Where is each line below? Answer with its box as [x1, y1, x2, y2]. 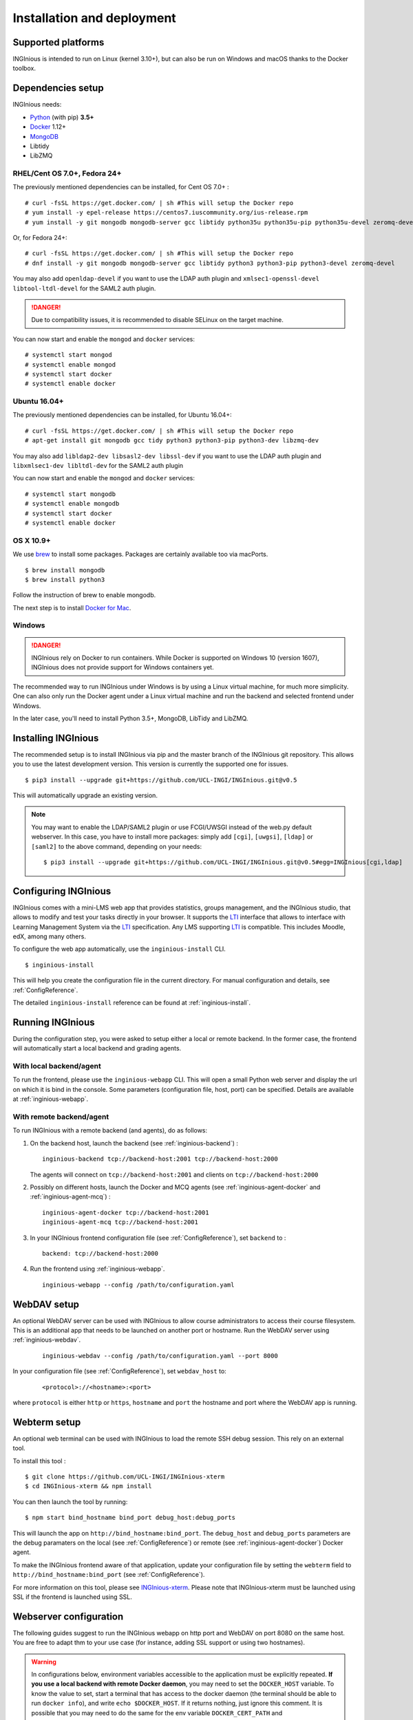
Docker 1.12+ [30, 122, 67, 131]
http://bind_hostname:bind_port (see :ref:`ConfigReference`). [12, 1571, 205, 1579]
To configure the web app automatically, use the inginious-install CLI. [12, 945, 226, 953]
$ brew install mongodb [25, 566, 105, 574]
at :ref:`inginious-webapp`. [12, 1095, 89, 1104]
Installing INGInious [12, 732, 99, 744]
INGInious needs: [12, 100, 62, 109]
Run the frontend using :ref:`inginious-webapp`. [30, 1265, 165, 1273]
